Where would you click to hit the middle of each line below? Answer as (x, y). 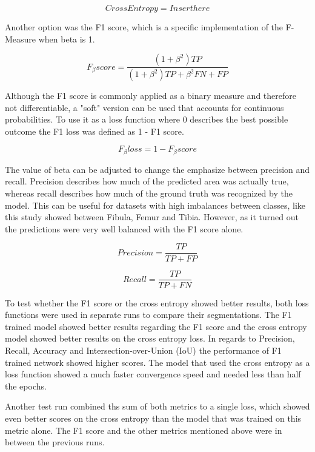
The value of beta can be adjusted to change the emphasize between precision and (157, 169)
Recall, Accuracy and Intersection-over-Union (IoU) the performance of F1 (143, 350)
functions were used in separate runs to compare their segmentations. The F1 (148, 315)
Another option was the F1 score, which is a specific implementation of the (144, 27)
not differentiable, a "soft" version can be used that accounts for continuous (144, 107)
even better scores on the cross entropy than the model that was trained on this (153, 418)
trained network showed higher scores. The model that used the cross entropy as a (157, 362)
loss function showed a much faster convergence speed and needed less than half (153, 374)
